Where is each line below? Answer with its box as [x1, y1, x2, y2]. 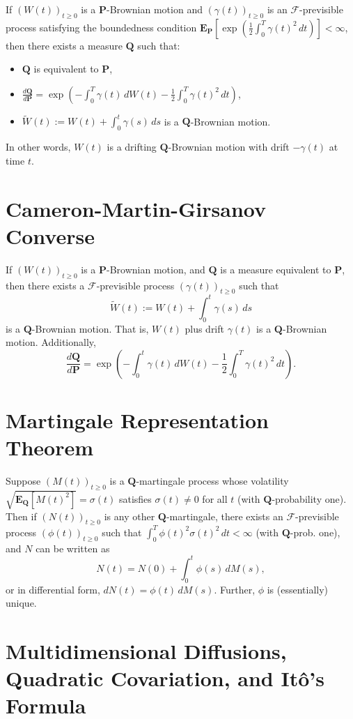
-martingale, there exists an [166, 508, 283, 523]
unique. [6, 596, 37, 610]
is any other [104, 508, 155, 523]
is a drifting [107, 139, 157, 154]
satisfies [118, 491, 152, 506]
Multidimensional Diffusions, [6, 636, 287, 665]
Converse [6, 221, 95, 250]
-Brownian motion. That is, [31, 321, 149, 335]
